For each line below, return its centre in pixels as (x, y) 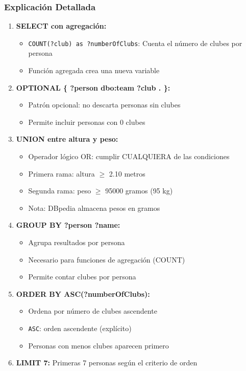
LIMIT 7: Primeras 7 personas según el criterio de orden (107, 363)
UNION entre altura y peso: (67, 139)
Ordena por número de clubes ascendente (93, 311)
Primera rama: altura (61, 173)
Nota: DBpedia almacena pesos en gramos (94, 208)
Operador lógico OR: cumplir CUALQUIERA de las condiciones (129, 156)
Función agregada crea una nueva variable (94, 70)
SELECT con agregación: (61, 26)
